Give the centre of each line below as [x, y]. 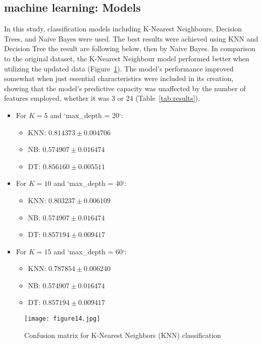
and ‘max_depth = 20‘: [87, 115]
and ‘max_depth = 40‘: [90, 183]
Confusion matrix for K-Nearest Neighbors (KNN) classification [123, 335]
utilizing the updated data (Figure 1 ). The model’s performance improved [119, 68]
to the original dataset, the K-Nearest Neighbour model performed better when [127, 58]
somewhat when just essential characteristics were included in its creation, [119, 78]
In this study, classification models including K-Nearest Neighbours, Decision [123, 29]
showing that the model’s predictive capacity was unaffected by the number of [125, 88]
